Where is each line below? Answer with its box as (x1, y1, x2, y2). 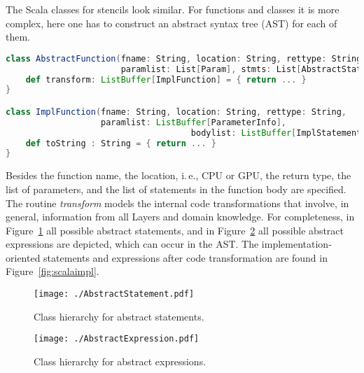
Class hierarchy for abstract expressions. (34, 353, 206, 368)
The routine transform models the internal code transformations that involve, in (6, 195, 349, 210)
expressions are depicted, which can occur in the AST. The (6, 237, 259, 251)
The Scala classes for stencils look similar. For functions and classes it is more (6, 2, 339, 16)
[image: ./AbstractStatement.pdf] (34, 289, 195, 300)
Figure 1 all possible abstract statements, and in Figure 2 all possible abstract (6, 223, 344, 237)
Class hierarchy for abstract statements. (34, 309, 204, 323)
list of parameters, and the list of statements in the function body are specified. (6, 181, 346, 196)
